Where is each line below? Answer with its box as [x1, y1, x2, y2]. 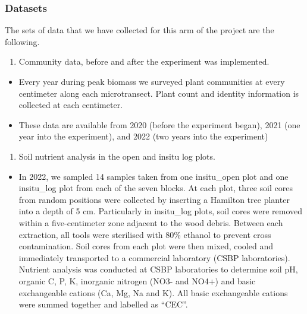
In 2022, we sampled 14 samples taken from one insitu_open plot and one [18, 170, 289, 182]
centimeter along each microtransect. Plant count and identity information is [18, 87, 299, 99]
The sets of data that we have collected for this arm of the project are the [5, 24, 274, 36]
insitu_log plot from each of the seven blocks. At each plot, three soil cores [18, 182, 293, 194]
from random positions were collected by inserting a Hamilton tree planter [18, 193, 290, 205]
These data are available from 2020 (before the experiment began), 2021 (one [18, 118, 300, 131]
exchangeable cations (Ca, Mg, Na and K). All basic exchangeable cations [18, 286, 288, 299]
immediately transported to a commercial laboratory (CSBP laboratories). [18, 251, 290, 264]
